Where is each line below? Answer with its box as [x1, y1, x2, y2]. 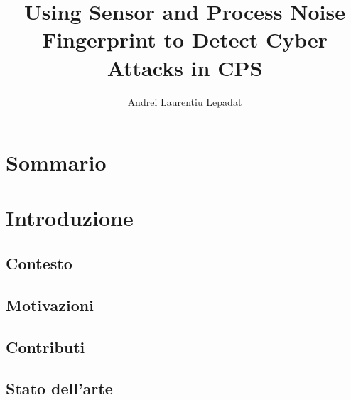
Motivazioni [6, 293, 94, 315]
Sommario [6, 148, 107, 177]
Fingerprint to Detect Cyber [41, 25, 328, 54]
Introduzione [6, 203, 134, 232]
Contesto [6, 252, 72, 274]
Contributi [6, 335, 85, 357]
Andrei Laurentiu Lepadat [127, 94, 242, 109]
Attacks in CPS [107, 53, 263, 82]
